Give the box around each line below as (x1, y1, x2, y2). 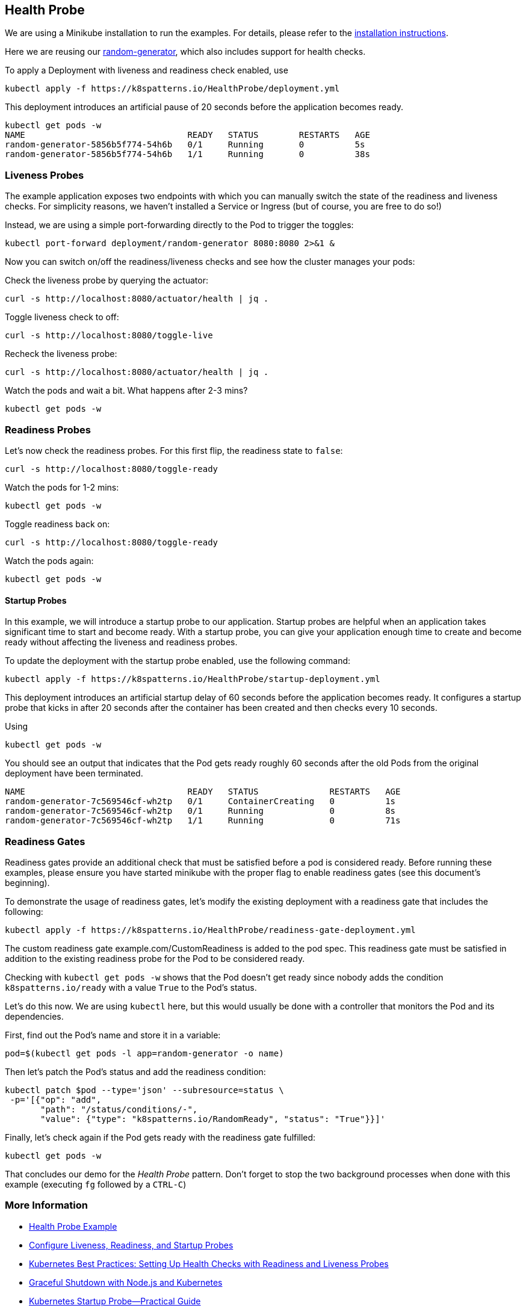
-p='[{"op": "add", (10, 1094, 102, 1105)
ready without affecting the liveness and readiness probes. (5, 637, 238, 648)
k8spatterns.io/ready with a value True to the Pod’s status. (5, 982, 257, 993)
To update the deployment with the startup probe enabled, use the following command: (5, 655, 351, 666)
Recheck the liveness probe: (5, 349, 117, 359)
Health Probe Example (29, 1221, 117, 1232)
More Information (5, 1199, 88, 1212)
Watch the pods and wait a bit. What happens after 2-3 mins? (5, 385, 248, 396)
